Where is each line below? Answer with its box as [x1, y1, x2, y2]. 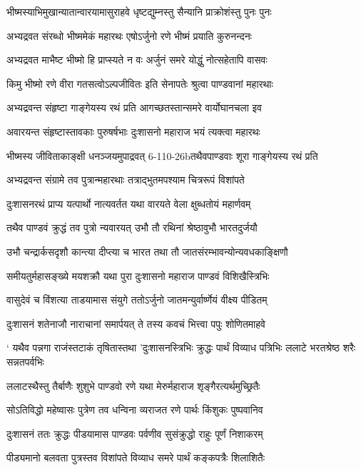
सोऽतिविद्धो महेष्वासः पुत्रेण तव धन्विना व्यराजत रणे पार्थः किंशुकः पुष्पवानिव [6, 402, 263, 417]
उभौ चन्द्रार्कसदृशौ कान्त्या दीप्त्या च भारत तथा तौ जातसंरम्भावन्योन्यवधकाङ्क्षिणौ [6, 244, 288, 259]
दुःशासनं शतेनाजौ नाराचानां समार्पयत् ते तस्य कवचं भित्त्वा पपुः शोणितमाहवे [6, 316, 265, 331]
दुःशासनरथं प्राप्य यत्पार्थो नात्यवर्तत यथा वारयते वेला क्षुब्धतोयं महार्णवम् [6, 196, 251, 211]
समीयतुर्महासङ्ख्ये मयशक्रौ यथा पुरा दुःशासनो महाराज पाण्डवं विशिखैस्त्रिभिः [6, 268, 270, 283]
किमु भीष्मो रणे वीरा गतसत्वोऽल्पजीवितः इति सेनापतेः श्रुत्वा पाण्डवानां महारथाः [6, 76, 273, 91]
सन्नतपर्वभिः [6, 354, 44, 369]
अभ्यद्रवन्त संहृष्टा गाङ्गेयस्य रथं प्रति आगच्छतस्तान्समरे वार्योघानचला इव [6, 100, 262, 115]
